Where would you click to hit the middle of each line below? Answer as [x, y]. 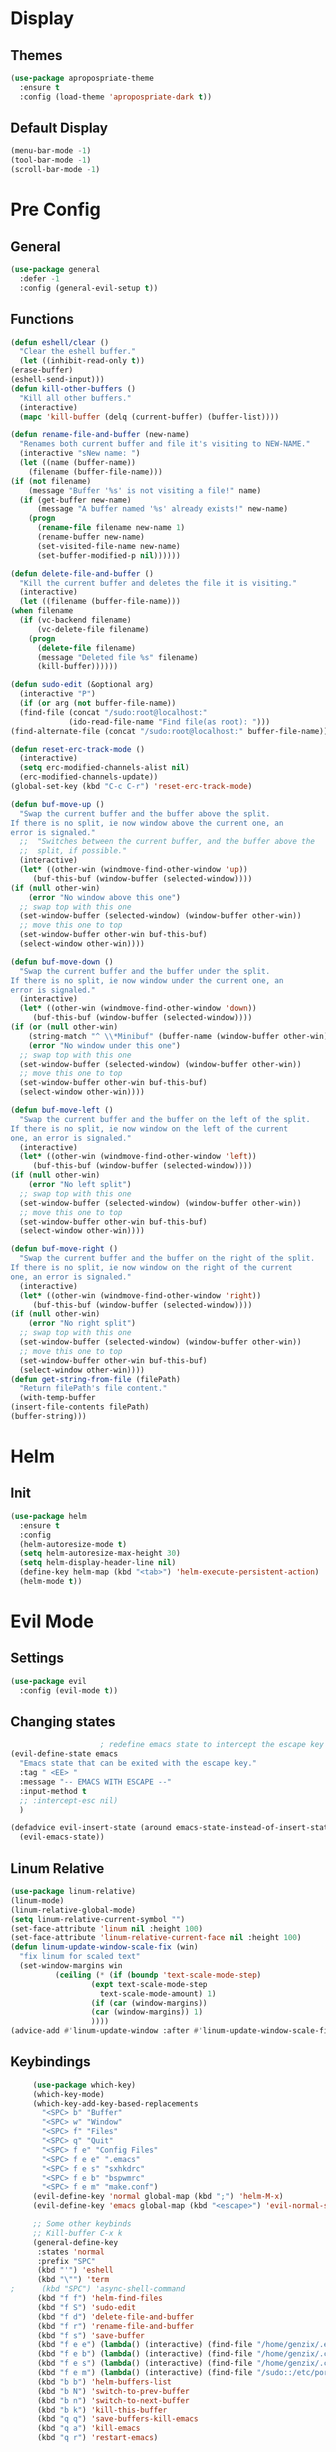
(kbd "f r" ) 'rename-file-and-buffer [115, 2326]
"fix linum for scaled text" [80, 1957]
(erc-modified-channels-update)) [89, 777]
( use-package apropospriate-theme [82, 78]
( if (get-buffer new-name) [75, 500]
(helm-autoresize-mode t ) [73, 1544]
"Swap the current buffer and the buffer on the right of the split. [167, 1258]
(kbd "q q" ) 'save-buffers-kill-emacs [117, 2419]
